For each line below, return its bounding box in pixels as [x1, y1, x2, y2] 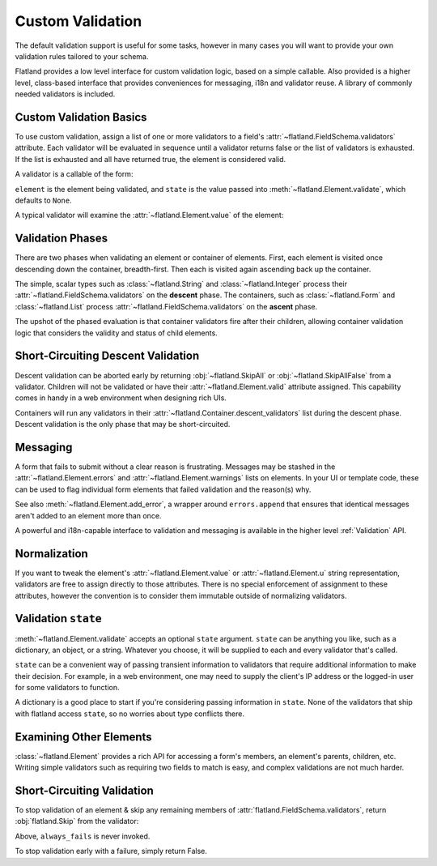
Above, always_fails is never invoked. [15, 831, 151, 841]
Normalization [15, 547, 88, 561]
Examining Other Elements [15, 730, 153, 744]
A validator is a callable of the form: [15, 169, 134, 179]
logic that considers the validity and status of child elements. [15, 328, 218, 338]
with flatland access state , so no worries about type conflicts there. [15, 709, 244, 719]
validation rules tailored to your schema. [15, 51, 149, 61]
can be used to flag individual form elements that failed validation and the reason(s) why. [15, 484, 312, 494]
